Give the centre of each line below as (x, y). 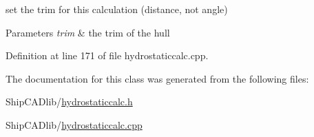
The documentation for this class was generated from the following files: (157, 78)
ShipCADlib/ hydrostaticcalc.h (69, 102)
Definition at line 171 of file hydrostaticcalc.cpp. (107, 55)
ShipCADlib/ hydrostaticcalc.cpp (74, 124)
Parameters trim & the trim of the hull (88, 32)
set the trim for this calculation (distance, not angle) (117, 9)
